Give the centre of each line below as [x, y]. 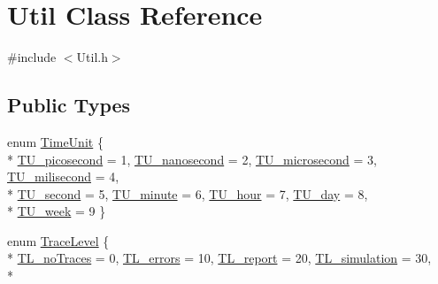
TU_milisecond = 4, [63, 177]
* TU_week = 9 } [57, 211]
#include [32, 57]
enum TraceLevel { [58, 240]
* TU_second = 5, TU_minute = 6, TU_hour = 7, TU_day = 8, [188, 193]
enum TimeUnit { [55, 141]
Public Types [69, 105]
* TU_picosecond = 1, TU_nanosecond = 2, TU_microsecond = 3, [192, 159]
